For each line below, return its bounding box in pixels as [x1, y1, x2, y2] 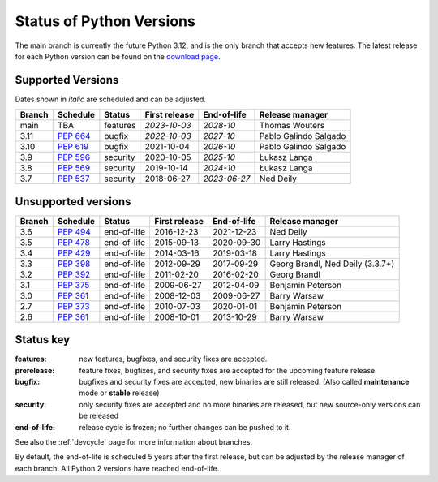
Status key [15, 333, 71, 346]
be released [79, 411, 119, 421]
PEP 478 [57, 236, 91, 247]
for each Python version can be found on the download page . [15, 51, 221, 61]
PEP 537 [57, 173, 90, 184]
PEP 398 [57, 258, 91, 269]
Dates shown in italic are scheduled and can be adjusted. [15, 94, 207, 104]
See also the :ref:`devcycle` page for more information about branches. [15, 437, 253, 446]
